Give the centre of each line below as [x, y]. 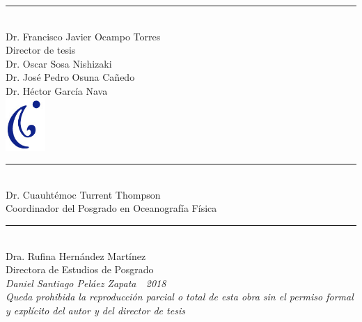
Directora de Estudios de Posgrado [80, 269]
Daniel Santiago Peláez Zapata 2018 [86, 283]
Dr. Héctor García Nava [57, 90]
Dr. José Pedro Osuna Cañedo [70, 77]
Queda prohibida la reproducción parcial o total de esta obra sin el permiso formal [180, 297]
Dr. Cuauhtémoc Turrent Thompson [83, 194]
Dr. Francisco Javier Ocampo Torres [83, 36]
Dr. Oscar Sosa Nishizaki [59, 63]
